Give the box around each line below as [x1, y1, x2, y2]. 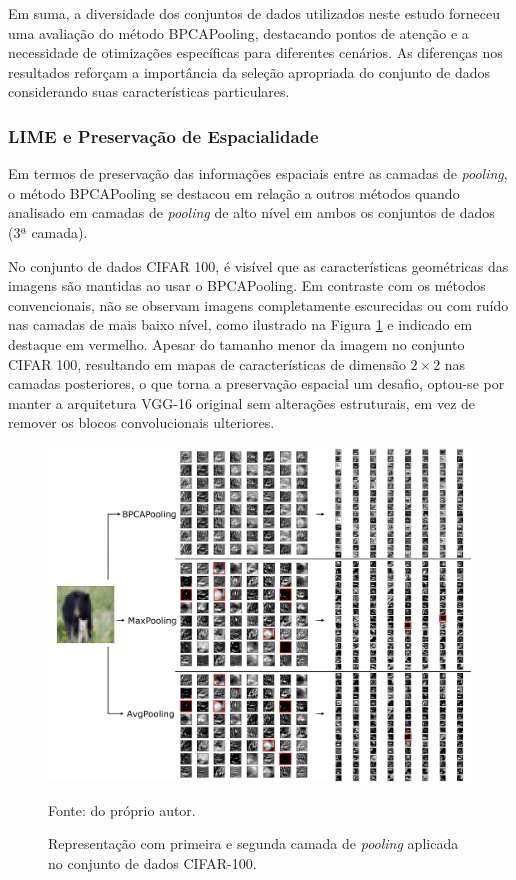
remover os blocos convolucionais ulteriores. [8, 412, 275, 433]
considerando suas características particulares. [8, 81, 290, 102]
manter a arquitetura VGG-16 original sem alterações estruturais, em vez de [8, 392, 476, 413]
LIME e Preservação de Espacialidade [8, 123, 319, 148]
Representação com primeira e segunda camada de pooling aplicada [48, 833, 459, 854]
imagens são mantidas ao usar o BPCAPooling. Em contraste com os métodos [8, 275, 486, 296]
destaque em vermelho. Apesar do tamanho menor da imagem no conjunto [8, 333, 465, 354]
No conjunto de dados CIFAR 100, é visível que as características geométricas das [8, 255, 509, 276]
